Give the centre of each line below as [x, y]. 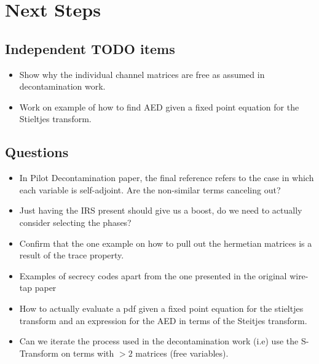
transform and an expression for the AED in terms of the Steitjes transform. [163, 320]
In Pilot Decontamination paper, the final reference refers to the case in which [167, 178]
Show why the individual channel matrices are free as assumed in [142, 74]
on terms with [88, 353]
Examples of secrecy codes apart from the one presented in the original [153, 275]
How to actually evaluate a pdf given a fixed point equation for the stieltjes [161, 308]
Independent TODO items [90, 48]
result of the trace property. [72, 255]
